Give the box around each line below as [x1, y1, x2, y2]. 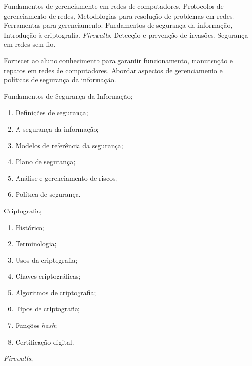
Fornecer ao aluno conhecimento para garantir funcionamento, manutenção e [4, 55, 233, 65]
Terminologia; [15, 238, 57, 249]
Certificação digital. [15, 336, 74, 347]
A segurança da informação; [15, 123, 99, 134]
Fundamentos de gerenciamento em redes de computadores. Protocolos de [4, 1, 224, 11]
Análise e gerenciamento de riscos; [15, 173, 117, 183]
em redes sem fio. [4, 39, 56, 49]
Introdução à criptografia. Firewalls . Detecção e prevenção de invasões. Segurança [4, 29, 248, 39]
